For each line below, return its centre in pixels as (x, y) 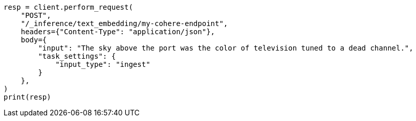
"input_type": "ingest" (103, 64)
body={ (34, 40)
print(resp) (27, 97)
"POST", (36, 15)
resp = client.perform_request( (68, 7)
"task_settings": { (77, 56)
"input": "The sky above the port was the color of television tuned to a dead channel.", (226, 48)
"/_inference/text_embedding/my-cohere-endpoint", (124, 23)
